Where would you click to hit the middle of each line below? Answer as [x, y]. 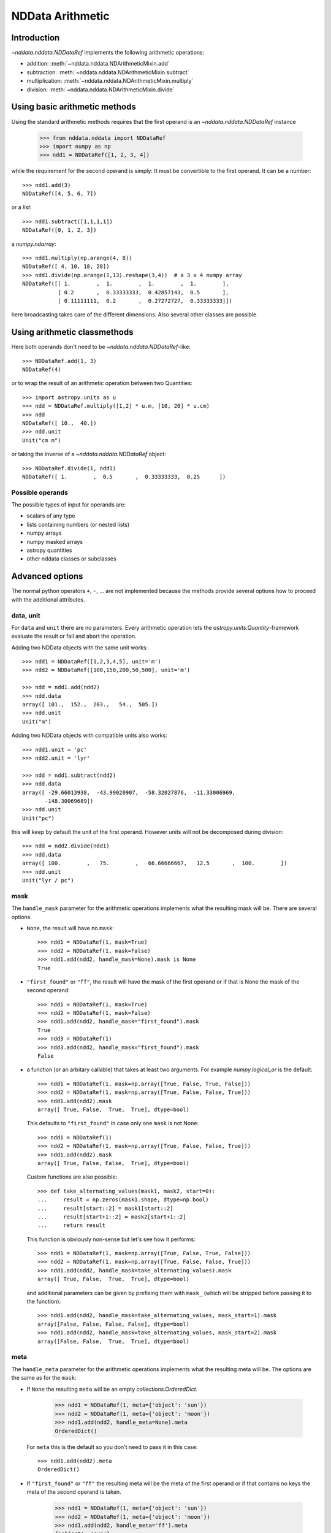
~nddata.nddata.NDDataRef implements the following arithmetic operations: [108, 53]
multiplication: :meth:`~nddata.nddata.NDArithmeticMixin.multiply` [110, 81]
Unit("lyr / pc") [48, 881]
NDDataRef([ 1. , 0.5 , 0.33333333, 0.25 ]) [124, 476]
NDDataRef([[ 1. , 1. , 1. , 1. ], [126, 284]
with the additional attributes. [48, 599]
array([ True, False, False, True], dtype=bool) [114, 1163]
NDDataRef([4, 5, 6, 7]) [59, 194]
